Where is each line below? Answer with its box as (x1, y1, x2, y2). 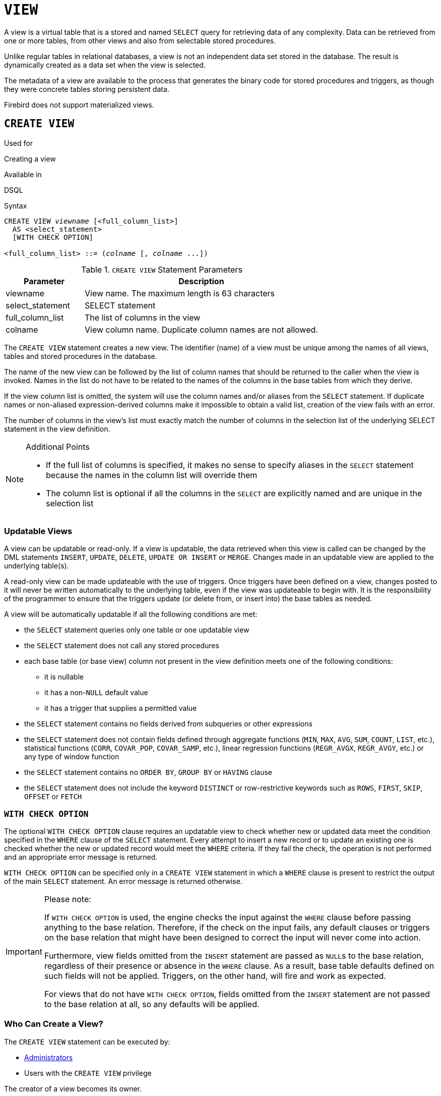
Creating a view (4, 154, 56, 163)
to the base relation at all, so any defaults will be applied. (44, 999, 260, 1010)
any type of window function (24, 752, 119, 761)
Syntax (4, 201, 27, 210)
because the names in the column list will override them (46, 469, 258, 480)
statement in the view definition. (4, 424, 110, 433)
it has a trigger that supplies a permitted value (44, 704, 197, 713)
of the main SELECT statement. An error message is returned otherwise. (4, 877, 242, 886)
